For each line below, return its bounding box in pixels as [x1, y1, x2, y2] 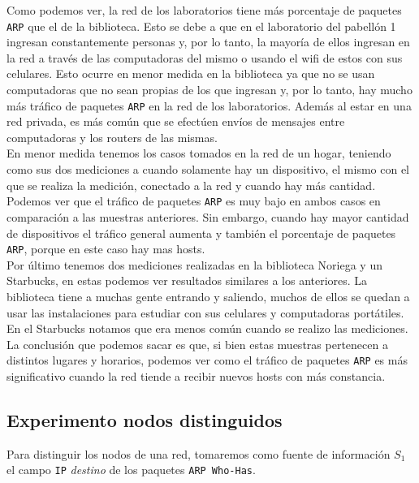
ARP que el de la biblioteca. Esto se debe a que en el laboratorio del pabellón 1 [6, 17, 396, 34]
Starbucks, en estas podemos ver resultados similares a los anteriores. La [6, 272, 368, 289]
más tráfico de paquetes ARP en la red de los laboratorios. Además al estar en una [6, 97, 412, 114]
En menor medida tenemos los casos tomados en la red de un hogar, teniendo [6, 144, 391, 162]
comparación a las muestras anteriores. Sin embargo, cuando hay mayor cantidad [6, 208, 409, 225]
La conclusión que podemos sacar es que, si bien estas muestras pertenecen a [6, 335, 388, 352]
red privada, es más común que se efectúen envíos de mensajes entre [6, 113, 345, 130]
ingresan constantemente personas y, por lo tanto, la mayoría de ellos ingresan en [6, 33, 410, 50]
